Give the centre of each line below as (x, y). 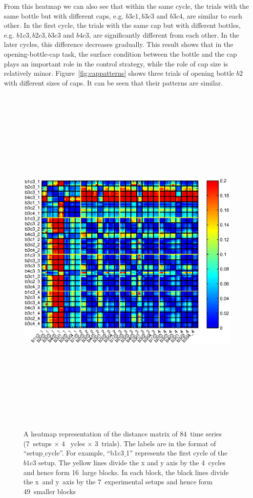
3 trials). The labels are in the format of (156, 443)
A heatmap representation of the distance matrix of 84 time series (123, 434)
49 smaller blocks (50, 491)
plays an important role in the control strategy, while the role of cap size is (116, 63)
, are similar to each (212, 15)
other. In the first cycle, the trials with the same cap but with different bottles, (122, 25)
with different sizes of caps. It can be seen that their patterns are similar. (114, 82)
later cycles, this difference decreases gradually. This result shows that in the (119, 44)
